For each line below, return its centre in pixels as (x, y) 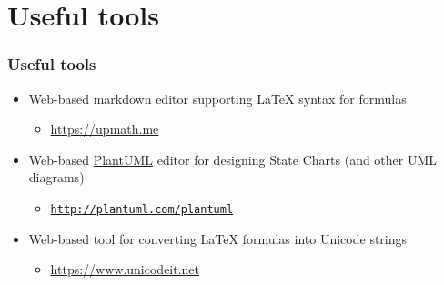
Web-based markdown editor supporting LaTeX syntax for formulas (217, 98)
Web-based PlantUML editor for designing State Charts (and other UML (233, 159)
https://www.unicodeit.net (125, 269)
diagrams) (56, 177)
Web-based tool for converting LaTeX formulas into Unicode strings (218, 238)
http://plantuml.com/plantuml (142, 209)
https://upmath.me (105, 129)
